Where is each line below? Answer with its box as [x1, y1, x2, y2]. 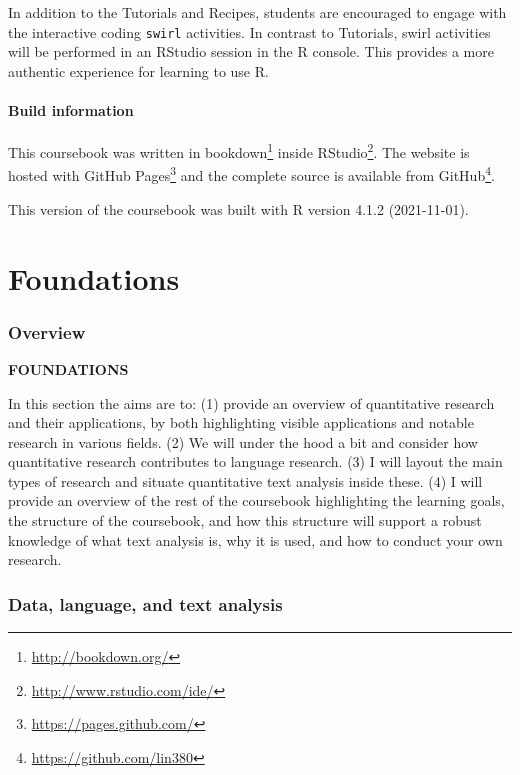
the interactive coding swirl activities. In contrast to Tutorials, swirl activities [8, 21, 491, 42]
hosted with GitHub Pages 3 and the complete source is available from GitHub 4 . [8, 162, 495, 186]
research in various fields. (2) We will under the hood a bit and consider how [8, 431, 478, 452]
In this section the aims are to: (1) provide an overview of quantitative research [8, 392, 495, 413]
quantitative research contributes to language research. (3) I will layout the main [8, 451, 503, 472]
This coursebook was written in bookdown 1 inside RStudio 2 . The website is [8, 139, 470, 162]
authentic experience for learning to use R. [8, 60, 269, 81]
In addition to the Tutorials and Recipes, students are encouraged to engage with [8, 2, 507, 22]
